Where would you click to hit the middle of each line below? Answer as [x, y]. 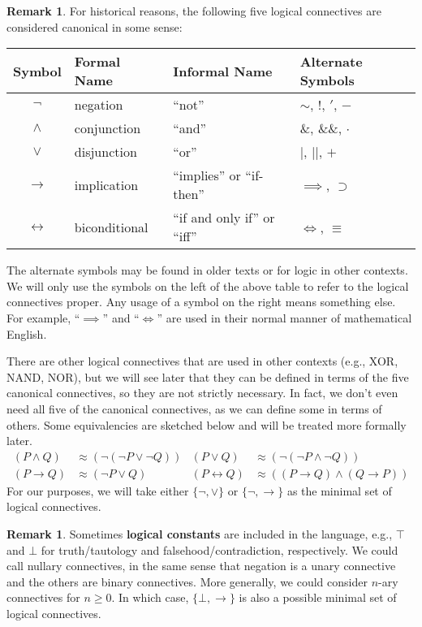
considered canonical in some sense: [95, 26]
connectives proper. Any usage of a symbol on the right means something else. [201, 302]
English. [27, 333]
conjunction [108, 128]
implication [106, 184]
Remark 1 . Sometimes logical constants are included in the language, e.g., [200, 533]
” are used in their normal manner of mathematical [284, 317]
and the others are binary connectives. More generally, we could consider [187, 581]
